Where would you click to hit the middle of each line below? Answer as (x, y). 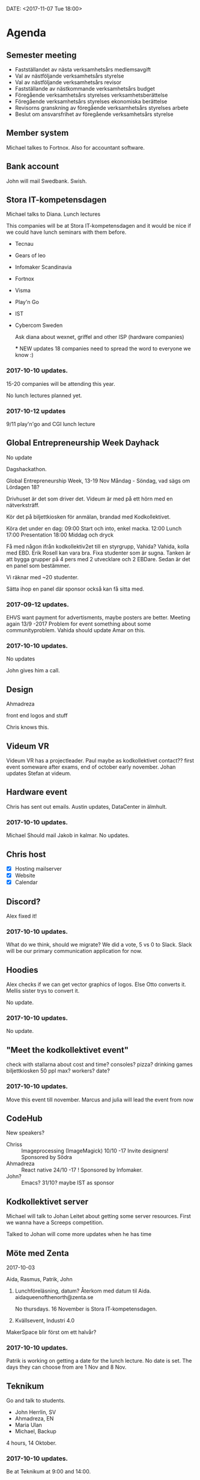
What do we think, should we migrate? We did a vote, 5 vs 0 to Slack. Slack (99, 945)
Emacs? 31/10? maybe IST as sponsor (68, 1183)
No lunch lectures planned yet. (44, 395)
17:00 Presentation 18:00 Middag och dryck (60, 535)
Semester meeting (41, 55)
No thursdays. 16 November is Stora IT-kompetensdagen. (86, 1309)
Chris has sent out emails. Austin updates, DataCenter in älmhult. (86, 806)
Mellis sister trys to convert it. (43, 991)
